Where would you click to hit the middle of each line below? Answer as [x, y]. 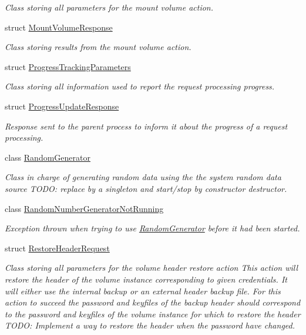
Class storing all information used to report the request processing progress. [140, 86]
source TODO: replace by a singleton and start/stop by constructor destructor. [146, 188]
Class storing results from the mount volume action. [98, 47]
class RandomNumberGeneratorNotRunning [84, 208]
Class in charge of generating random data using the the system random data [143, 177]
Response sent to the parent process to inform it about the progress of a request [146, 126]
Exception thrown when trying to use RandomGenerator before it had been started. [152, 228]
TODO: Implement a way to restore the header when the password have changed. [150, 325]
